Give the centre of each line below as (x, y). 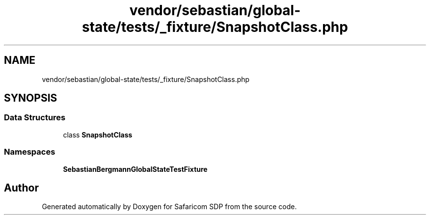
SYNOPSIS (31, 98)
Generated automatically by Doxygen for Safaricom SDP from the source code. (169, 207)
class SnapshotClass (98, 135)
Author (21, 188)
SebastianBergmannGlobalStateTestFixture (135, 169)
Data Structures (35, 118)
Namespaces (30, 152)
